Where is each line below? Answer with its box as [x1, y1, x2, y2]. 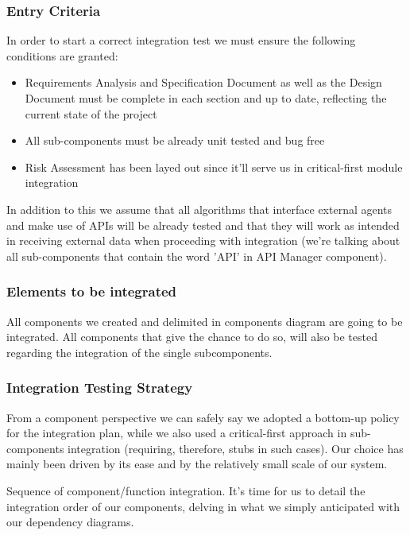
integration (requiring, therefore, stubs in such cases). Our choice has [68, 440, 404, 456]
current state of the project [25, 105, 157, 122]
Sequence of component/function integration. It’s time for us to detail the [6, 482, 366, 498]
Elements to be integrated [6, 281, 177, 301]
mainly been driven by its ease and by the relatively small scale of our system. [6, 456, 388, 472]
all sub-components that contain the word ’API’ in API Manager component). [6, 247, 387, 264]
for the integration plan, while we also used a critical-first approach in [6, 425, 347, 441]
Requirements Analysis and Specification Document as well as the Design [25, 74, 382, 91]
